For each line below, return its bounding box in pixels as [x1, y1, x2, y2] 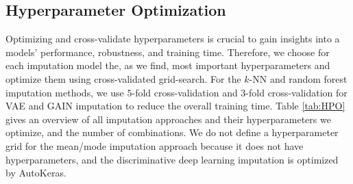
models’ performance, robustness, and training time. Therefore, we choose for [5, 44, 330, 59]
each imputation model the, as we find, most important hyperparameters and [5, 58, 330, 73]
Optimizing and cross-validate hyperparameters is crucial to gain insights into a [5, 31, 340, 46]
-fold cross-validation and [132, 85, 238, 99]
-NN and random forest [249, 71, 348, 86]
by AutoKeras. [5, 166, 66, 180]
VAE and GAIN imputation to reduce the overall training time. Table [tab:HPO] [5, 98, 345, 113]
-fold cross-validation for [245, 85, 348, 99]
